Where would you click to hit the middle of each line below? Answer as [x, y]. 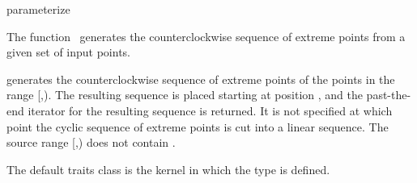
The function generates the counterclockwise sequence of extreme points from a [206, 36]
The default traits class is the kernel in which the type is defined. [168, 169]
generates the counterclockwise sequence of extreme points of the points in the [201, 79]
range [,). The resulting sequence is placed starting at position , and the [185, 95]
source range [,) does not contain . [91, 142]
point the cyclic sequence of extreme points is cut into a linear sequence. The [198, 126]
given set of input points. [69, 52]
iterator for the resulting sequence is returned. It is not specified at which [210, 110]
